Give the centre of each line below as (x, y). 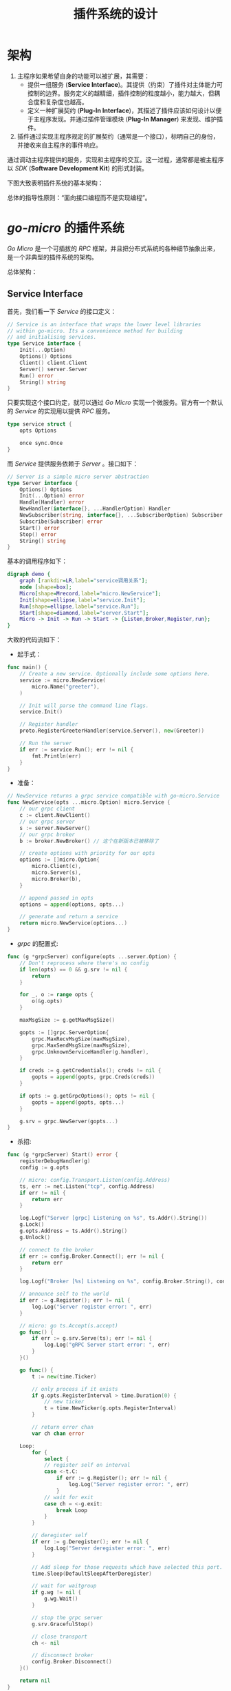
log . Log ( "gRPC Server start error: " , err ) (107, 1345)
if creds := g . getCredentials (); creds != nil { (90, 1071)
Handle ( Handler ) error (52, 502)
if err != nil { (43, 1193)
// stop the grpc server (67, 1618)
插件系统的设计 (115, 14)
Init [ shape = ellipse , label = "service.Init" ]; (83, 600)
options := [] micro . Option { (59, 860)
